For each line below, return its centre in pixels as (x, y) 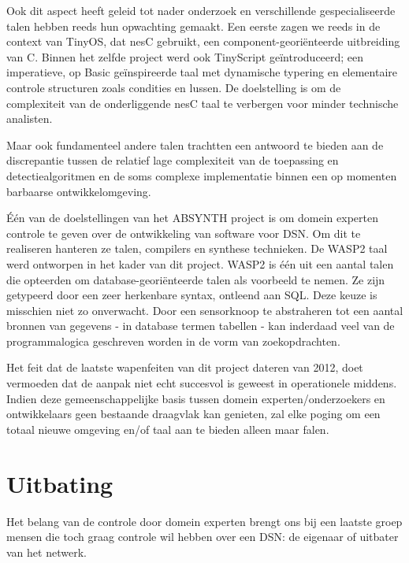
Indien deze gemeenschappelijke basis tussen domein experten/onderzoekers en (196, 398)
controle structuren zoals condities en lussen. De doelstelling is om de (174, 87)
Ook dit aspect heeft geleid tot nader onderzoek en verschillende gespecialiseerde (201, 10)
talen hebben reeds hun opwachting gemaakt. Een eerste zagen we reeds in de (193, 26)
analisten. (30, 119)
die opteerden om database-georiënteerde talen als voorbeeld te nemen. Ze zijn (196, 279)
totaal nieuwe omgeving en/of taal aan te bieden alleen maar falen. (168, 429)
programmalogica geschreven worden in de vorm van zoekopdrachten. (173, 341)
